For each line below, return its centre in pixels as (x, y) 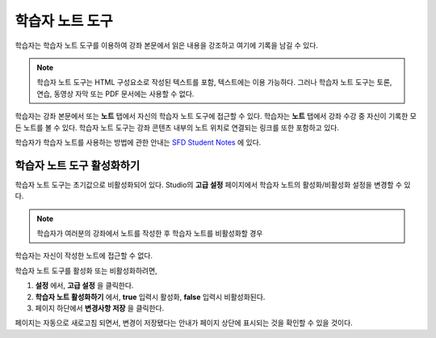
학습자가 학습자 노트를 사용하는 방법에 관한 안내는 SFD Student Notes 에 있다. (138, 142)
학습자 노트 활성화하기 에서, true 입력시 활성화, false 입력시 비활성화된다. (150, 297)
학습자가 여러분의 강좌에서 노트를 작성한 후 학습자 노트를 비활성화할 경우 (150, 233)
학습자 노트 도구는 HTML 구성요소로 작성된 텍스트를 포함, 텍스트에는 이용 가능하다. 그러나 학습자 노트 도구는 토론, (214, 82)
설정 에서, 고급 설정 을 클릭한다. (84, 285)
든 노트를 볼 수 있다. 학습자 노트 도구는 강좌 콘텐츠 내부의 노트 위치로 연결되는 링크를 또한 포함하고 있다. (177, 127)
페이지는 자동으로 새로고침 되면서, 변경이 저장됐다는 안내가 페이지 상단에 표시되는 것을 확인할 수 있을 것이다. (184, 323)
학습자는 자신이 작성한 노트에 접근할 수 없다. (84, 256)
